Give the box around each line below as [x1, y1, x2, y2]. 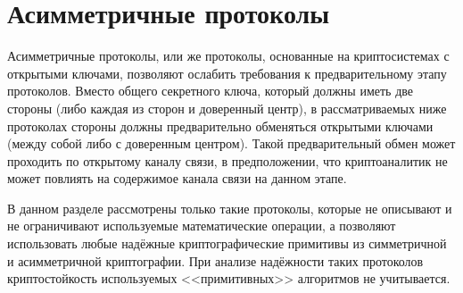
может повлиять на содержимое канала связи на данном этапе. [7, 169, 347, 188]
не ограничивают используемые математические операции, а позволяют [7, 216, 396, 235]
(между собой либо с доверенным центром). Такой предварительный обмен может [7, 134, 456, 153]
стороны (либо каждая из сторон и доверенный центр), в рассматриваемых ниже [7, 98, 447, 117]
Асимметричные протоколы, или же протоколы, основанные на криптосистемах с [7, 46, 450, 65]
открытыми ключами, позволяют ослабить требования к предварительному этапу [7, 63, 447, 82]
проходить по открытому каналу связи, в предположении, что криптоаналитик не [7, 151, 448, 170]
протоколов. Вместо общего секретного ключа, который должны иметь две [7, 81, 413, 100]
